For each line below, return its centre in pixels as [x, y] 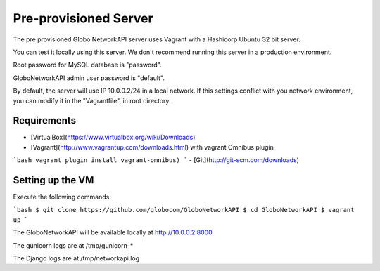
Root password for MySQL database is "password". [87, 65]
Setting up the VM [53, 180]
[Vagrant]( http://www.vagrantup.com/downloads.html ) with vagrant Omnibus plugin [152, 147]
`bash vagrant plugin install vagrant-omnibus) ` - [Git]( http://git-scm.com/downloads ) [156, 160]
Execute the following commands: [62, 197]
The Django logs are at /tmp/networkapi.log [76, 258]
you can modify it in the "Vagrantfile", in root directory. [92, 100]
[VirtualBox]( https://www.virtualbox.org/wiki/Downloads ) [113, 138]
